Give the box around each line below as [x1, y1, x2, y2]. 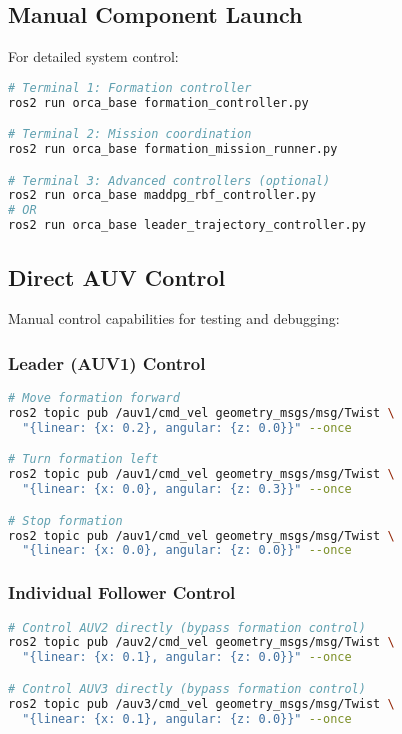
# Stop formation [8, 513, 123, 528]
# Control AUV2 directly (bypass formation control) [8, 620, 366, 635]
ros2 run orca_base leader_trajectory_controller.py [8, 218, 366, 233]
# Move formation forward [8, 391, 180, 406]
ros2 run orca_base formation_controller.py [8, 95, 309, 110]
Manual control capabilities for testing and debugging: [8, 308, 340, 329]
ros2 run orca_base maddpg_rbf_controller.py [8, 188, 316, 203]
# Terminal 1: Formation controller [8, 80, 252, 95]
